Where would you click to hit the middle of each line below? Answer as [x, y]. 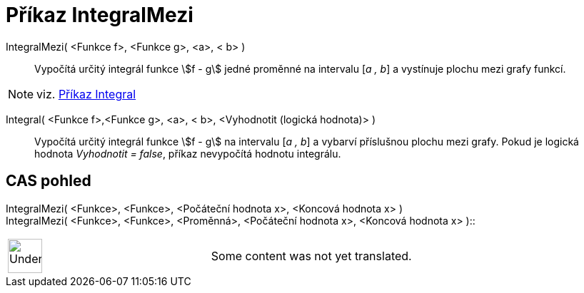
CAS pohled [49, 181]
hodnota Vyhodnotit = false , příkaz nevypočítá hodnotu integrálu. [188, 153]
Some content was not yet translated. [311, 256]
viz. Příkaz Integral [86, 94]
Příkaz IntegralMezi [100, 15]
